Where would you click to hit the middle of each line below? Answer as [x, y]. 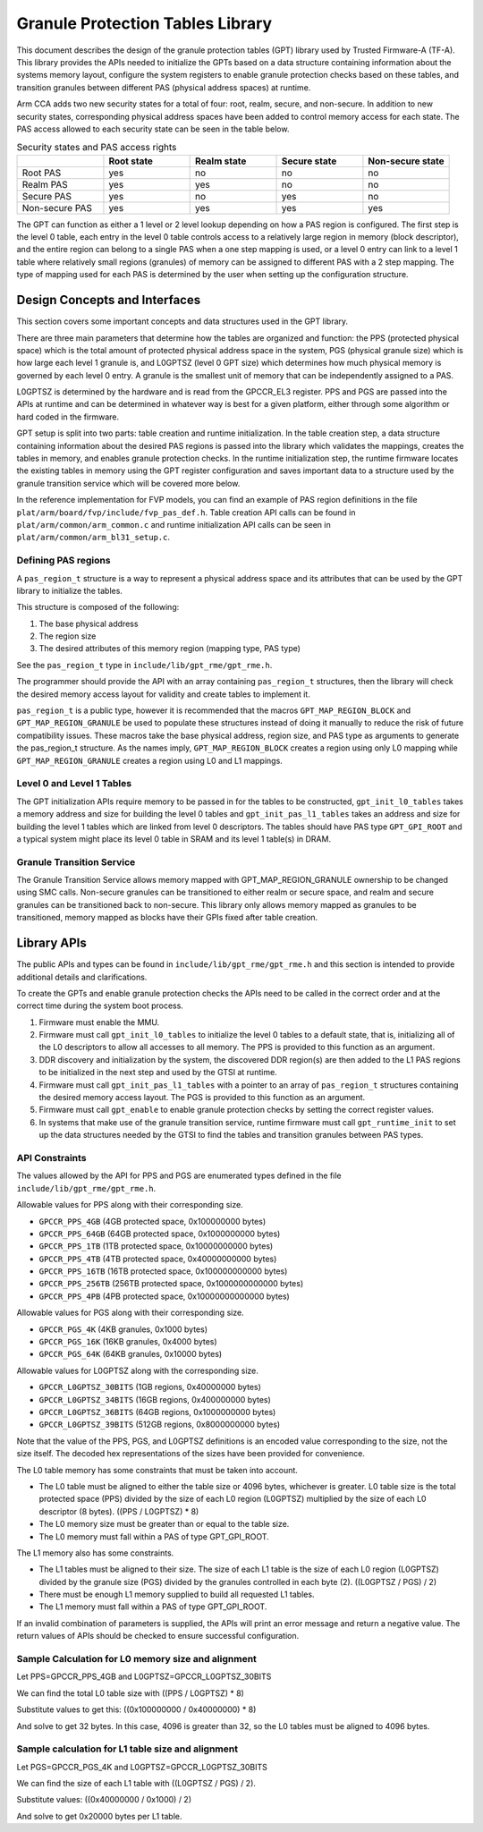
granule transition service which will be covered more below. [128, 483]
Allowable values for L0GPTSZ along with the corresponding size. [138, 1370]
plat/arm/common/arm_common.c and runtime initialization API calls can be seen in [174, 524]
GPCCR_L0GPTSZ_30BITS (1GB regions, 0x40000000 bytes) [150, 1387]
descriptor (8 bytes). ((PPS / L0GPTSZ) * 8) [119, 1511]
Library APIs [51, 943]
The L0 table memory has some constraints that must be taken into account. [157, 1470]
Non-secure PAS [57, 208]
